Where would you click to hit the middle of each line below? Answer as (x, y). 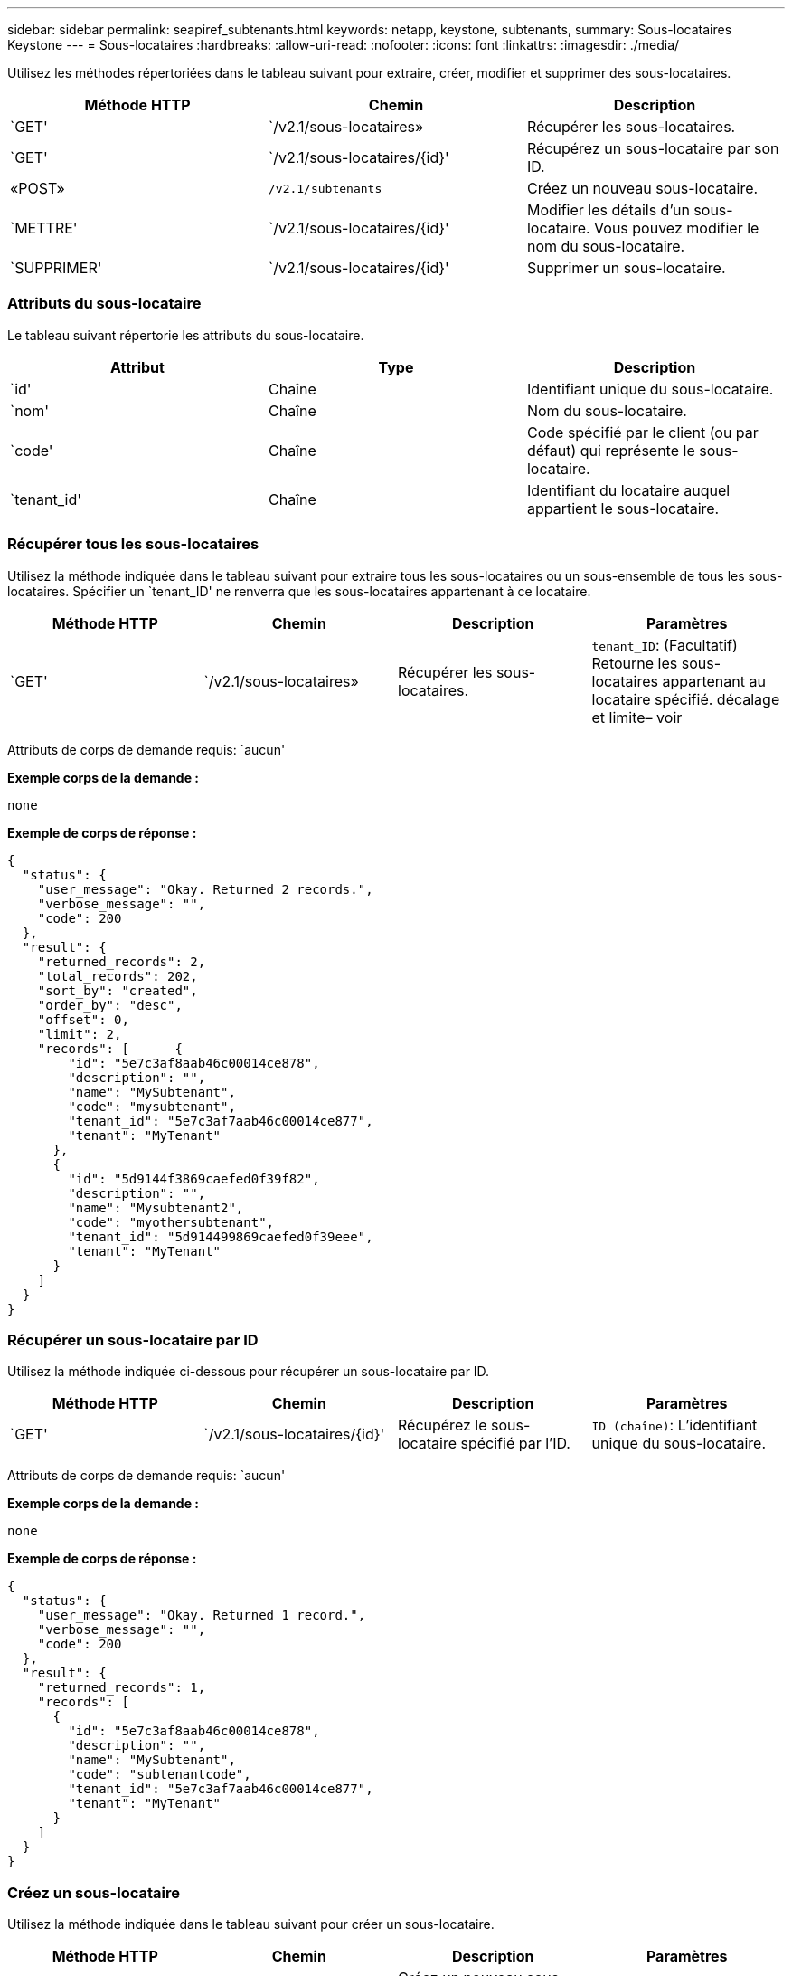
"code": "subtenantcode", (160, 1775)
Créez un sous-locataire (94, 1892)
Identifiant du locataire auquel (628, 490)
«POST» (38, 188)
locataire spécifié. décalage (686, 699)
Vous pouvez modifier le (677, 228)
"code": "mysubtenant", (152, 1106)
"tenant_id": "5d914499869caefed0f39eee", (221, 1236)
